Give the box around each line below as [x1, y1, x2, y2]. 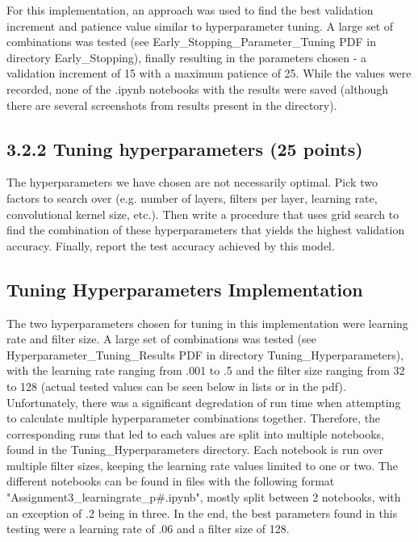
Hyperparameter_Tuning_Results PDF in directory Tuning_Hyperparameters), [6, 346, 404, 363]
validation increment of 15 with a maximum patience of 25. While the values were [6, 65, 412, 82]
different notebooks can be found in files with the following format [6, 473, 335, 489]
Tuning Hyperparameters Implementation [6, 276, 363, 301]
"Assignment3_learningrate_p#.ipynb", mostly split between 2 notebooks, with [6, 489, 401, 506]
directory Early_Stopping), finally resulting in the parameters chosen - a [6, 48, 366, 65]
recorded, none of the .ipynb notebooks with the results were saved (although [6, 80, 388, 97]
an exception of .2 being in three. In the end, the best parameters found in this [6, 504, 398, 521]
